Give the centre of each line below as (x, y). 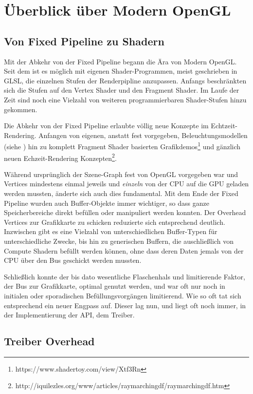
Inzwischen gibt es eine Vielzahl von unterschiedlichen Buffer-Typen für (111, 231)
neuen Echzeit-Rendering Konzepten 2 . (60, 157)
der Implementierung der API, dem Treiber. (69, 315)
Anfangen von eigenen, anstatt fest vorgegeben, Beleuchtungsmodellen (143, 135)
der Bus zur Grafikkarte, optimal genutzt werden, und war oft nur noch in (115, 286)
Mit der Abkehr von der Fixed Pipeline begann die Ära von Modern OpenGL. (120, 61)
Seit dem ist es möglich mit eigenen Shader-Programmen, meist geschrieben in (121, 71)
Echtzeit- (224, 126)
